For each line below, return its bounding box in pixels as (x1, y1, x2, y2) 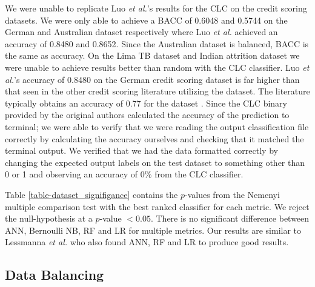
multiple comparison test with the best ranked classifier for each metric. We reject (5, 200, 310, 213)
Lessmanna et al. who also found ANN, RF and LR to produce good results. (5, 236, 289, 248)
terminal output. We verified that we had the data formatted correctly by (5, 144, 278, 157)
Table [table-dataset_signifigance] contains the (5, 188, 178, 200)
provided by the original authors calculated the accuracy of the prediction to (5, 108, 290, 121)
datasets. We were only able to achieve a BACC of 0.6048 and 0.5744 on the (5, 13, 288, 26)
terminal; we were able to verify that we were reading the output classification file (5, 120, 309, 133)
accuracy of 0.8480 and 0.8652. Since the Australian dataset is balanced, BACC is (5, 37, 309, 50)
